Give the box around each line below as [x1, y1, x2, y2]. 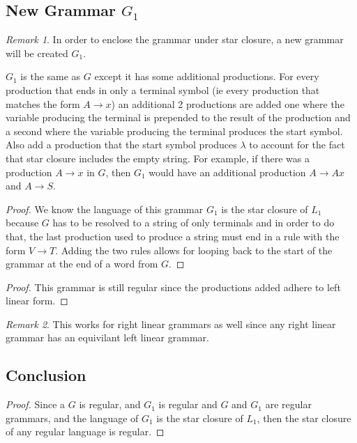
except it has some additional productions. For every [94, 69, 319, 84]
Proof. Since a [6, 397, 66, 412]
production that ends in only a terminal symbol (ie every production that [6, 82, 320, 97]
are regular [265, 397, 312, 412]
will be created [6, 45, 68, 60]
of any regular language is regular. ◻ [6, 424, 165, 439]
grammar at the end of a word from [6, 256, 158, 271]
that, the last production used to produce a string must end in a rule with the [6, 228, 340, 243]
